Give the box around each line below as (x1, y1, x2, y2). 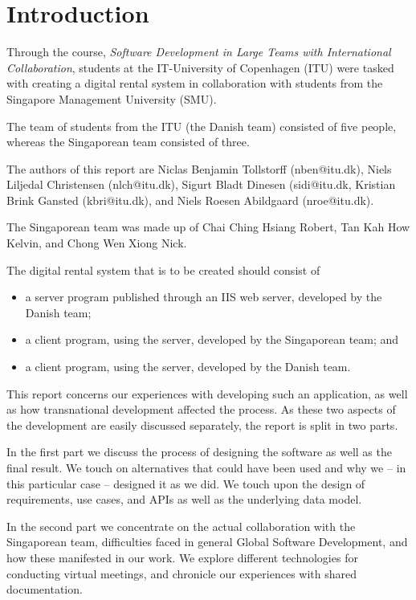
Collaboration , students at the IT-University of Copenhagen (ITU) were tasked (6, 59, 394, 76)
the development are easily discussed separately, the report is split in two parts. (6, 416, 398, 433)
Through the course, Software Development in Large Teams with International (6, 43, 391, 60)
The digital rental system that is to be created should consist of (6, 261, 320, 278)
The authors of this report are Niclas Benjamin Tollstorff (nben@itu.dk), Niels (6, 160, 392, 177)
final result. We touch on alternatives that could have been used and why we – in (6, 459, 406, 476)
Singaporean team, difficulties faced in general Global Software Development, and (6, 533, 408, 550)
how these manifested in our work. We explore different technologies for (6, 549, 358, 565)
